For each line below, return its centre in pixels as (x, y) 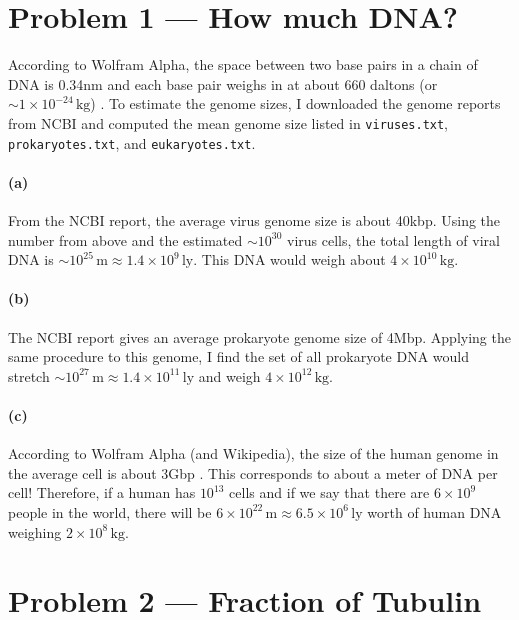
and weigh (229, 375)
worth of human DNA (434, 511)
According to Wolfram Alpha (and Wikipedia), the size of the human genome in (253, 453)
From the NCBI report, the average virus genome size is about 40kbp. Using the (254, 220)
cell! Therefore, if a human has (102, 492)
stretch (29, 375)
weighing (35, 531)
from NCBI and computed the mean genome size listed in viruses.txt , (228, 122)
